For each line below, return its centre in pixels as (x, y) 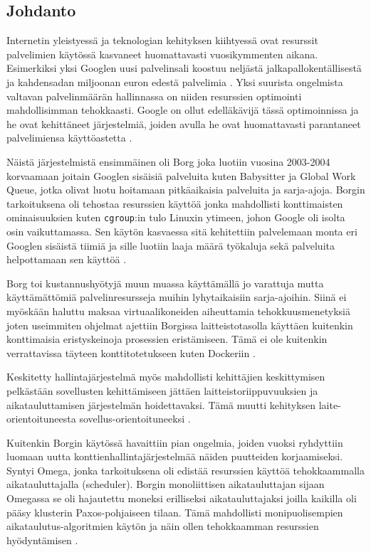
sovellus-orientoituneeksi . (135, 419)
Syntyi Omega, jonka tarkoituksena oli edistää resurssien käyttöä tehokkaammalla (185, 470)
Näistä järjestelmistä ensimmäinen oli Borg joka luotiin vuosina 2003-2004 (168, 161)
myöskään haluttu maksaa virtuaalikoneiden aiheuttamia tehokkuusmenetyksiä (178, 310)
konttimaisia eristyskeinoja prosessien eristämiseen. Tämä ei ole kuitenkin (167, 339)
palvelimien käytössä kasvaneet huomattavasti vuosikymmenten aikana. (162, 54)
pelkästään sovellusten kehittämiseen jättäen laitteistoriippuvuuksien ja (162, 390)
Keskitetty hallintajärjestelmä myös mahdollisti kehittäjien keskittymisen (166, 377)
